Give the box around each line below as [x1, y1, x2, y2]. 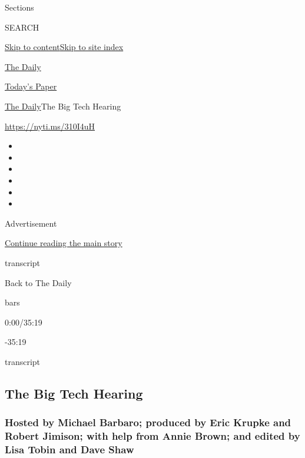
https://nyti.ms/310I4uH [5, 120, 95, 132]
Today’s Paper [5, 80, 57, 92]
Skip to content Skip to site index [5, 41, 124, 53]
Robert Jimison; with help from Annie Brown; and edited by [5, 429, 300, 443]
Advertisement [5, 217, 57, 229]
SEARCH [5, 21, 39, 33]
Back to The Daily [5, 276, 72, 288]
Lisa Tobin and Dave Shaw [5, 442, 134, 457]
